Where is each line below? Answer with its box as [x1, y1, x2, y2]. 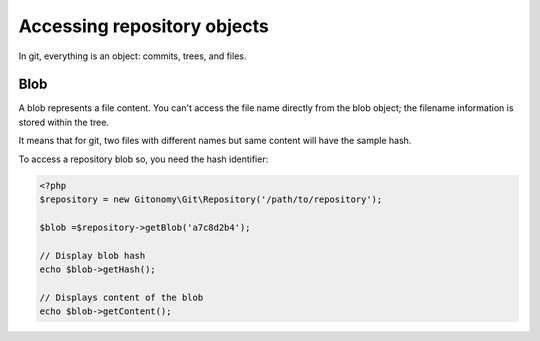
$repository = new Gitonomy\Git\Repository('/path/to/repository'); [39, 194, 383, 205]
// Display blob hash [39, 250, 146, 261]
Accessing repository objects [18, 15, 269, 37]
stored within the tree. [18, 116, 110, 128]
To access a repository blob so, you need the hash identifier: [18, 153, 269, 165]
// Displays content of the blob [39, 291, 204, 303]
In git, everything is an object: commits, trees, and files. [18, 50, 247, 62]
